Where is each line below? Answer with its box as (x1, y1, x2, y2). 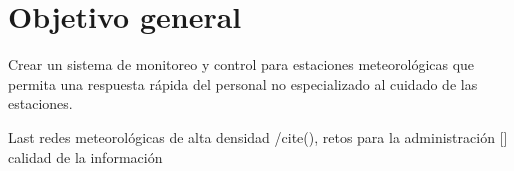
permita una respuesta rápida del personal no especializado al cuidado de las (8, 73, 478, 94)
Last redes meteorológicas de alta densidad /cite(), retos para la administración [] (8, 126, 508, 147)
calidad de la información (8, 146, 163, 167)
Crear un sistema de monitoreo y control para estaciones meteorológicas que (8, 54, 475, 75)
